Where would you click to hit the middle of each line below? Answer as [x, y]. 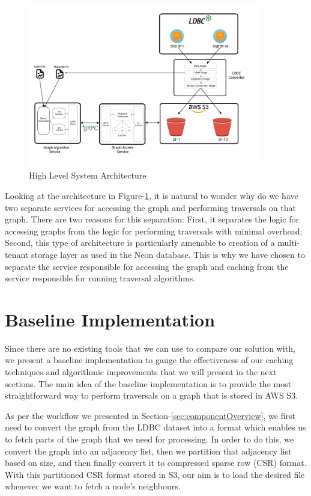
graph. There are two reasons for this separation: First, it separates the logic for [152, 219]
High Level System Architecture [88, 175]
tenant [17, 254]
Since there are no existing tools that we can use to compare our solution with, [150, 348]
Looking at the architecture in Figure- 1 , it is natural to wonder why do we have [152, 195]
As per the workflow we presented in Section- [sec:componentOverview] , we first [150, 415]
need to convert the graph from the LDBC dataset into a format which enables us [155, 427]
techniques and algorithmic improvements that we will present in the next [141, 372]
